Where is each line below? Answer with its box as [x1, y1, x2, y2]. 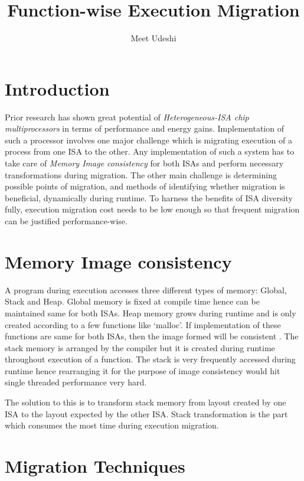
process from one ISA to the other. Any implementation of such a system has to [5, 145, 295, 158]
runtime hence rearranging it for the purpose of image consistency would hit [5, 364, 280, 377]
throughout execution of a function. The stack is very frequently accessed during [5, 353, 296, 365]
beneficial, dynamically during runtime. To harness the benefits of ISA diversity [5, 191, 293, 204]
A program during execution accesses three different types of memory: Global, [5, 283, 287, 296]
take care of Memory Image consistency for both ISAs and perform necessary [5, 157, 284, 169]
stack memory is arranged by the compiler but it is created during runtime [5, 341, 275, 354]
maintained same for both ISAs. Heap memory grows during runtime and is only [5, 306, 296, 319]
